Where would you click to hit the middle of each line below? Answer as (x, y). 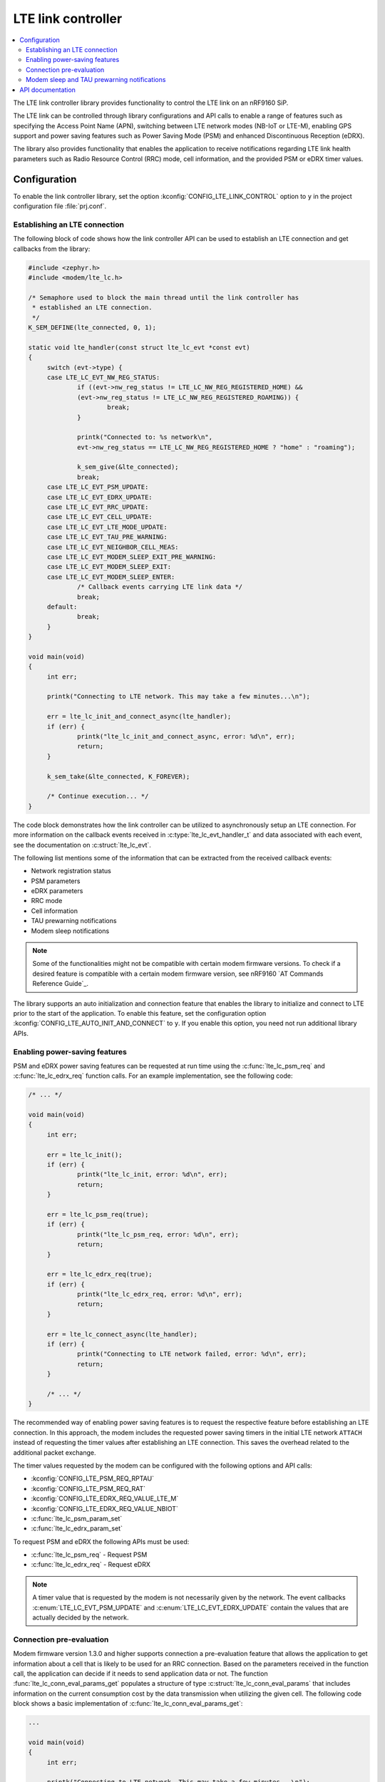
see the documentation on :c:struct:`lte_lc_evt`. (82, 845)
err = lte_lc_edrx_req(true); (99, 1274)
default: (62, 607)
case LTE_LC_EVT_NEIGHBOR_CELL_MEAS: (113, 547)
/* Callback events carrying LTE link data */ (160, 587)
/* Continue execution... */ (98, 796)
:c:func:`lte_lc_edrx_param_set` (77, 1528)
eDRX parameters (57, 891)
